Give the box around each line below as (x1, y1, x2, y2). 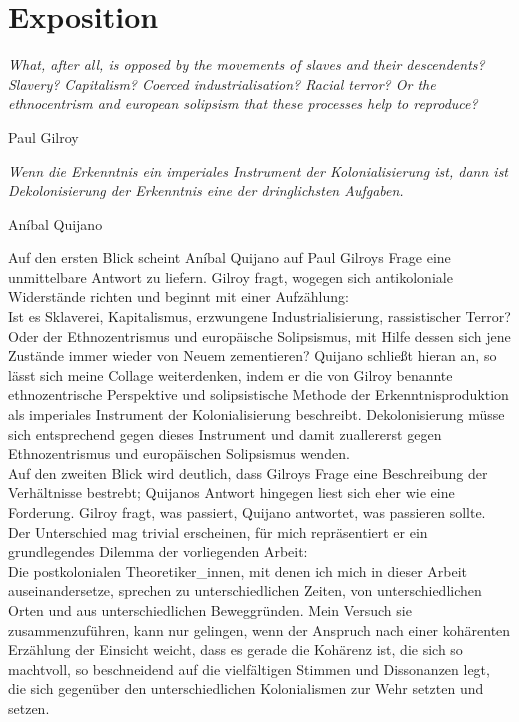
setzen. (8, 697, 50, 718)
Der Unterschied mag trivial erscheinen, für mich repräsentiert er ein (8, 521, 428, 542)
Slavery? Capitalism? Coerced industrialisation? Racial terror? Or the (8, 73, 436, 94)
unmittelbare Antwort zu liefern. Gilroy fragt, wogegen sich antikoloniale (8, 266, 453, 287)
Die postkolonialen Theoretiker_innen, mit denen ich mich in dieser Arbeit (8, 560, 468, 581)
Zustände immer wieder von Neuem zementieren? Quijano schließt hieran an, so (8, 345, 497, 366)
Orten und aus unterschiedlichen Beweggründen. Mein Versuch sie (8, 599, 412, 620)
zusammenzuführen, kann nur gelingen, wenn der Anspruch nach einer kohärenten (8, 619, 511, 640)
